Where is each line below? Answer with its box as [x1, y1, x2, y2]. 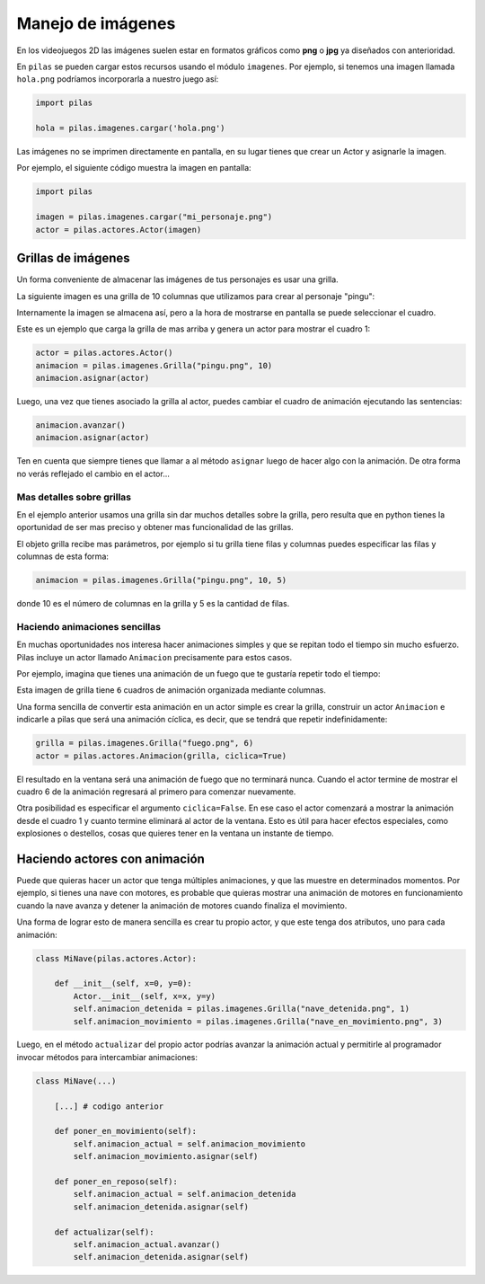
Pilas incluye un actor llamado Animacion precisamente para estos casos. [16, 651, 293, 662]
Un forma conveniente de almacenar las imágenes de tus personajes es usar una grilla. [16, 274, 339, 285]
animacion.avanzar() [35, 421, 126, 430]
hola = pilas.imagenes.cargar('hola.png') [35, 123, 225, 134]
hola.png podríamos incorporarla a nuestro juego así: [16, 74, 219, 84]
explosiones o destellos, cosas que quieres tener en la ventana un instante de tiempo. [16, 828, 334, 839]
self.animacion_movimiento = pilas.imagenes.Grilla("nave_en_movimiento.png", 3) [73, 1016, 444, 1026]
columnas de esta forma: [16, 551, 110, 562]
